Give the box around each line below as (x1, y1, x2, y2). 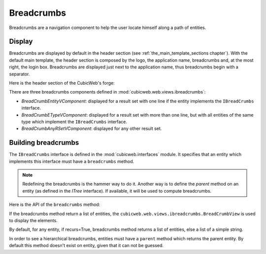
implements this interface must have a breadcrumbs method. (9, 158, 134, 164)
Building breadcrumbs (9, 138, 79, 147)
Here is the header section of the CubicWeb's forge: (9, 80, 115, 86)
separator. (9, 71, 30, 77)
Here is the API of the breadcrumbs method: (9, 202, 100, 208)
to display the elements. (9, 218, 58, 223)
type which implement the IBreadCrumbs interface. (21, 119, 128, 125)
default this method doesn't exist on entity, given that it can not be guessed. (9, 243, 164, 249)
